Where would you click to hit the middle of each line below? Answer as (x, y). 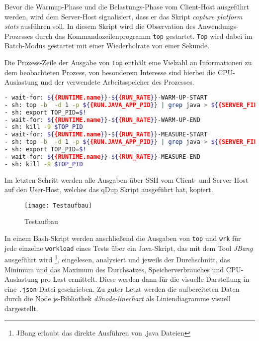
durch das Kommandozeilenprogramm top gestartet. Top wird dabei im (144, 36)
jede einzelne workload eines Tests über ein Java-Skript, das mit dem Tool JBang (129, 248)
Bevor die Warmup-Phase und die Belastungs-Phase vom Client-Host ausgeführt (127, 6)
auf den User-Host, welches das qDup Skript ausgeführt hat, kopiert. (109, 189)
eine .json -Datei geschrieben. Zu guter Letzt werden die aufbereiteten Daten (122, 288)
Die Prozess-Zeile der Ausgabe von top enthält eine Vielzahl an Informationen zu (128, 62)
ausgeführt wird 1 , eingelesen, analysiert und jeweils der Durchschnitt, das (117, 259)
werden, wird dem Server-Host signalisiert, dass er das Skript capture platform (124, 16)
